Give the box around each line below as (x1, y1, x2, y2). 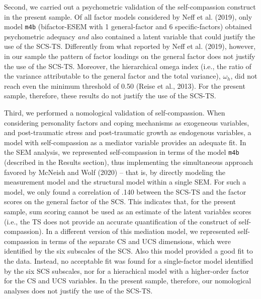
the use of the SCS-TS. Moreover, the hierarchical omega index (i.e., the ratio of (4, 61, 251, 71)
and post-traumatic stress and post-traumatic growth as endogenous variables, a (4, 127, 251, 138)
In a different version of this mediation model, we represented (46, 226, 235, 236)
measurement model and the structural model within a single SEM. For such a (4, 176, 246, 187)
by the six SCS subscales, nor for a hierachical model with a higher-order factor (4, 265, 249, 276)
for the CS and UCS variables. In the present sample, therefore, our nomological (4, 275, 251, 286)
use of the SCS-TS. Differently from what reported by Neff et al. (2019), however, (4, 41, 256, 51)
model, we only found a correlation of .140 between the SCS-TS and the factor (4, 186, 246, 197)
